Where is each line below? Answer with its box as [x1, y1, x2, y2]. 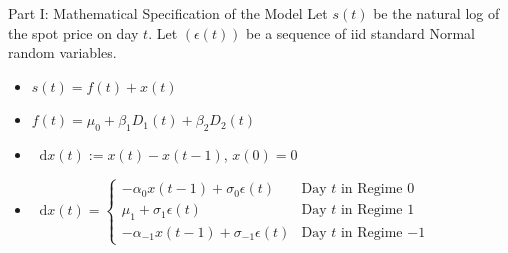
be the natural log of [373, 3, 500, 23]
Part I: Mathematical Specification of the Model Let [8, 3, 328, 23]
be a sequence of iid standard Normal [246, 22, 476, 43]
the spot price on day [8, 22, 139, 43]
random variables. [8, 42, 117, 63]
